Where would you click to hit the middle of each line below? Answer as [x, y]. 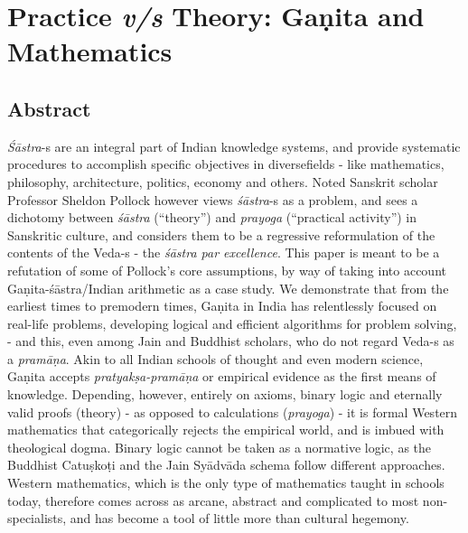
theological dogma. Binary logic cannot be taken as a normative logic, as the [220, 447]
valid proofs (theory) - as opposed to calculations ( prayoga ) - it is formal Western [233, 411]
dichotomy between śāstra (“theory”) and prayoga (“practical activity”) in [212, 217]
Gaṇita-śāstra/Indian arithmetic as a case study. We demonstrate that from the [228, 288]
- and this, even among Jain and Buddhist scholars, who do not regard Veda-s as [231, 341]
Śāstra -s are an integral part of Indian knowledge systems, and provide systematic [234, 146]
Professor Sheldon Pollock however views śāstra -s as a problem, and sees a [213, 199]
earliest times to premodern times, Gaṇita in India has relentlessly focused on [222, 306]
